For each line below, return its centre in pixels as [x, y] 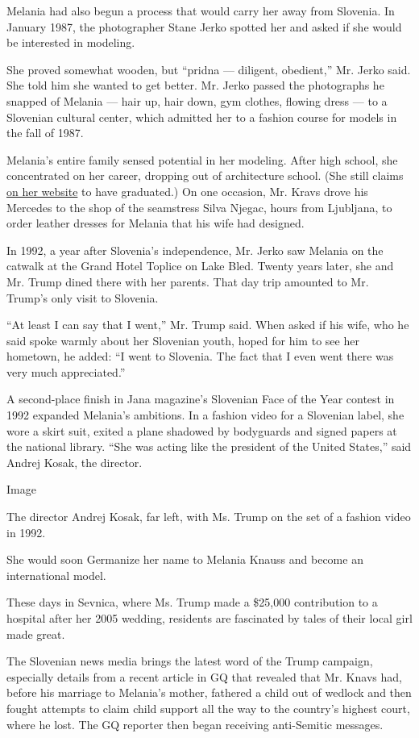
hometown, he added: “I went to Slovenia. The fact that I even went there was [200, 356]
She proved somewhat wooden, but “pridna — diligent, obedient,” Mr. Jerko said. [209, 69]
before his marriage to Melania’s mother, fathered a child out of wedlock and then [209, 692]
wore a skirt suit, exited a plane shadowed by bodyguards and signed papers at [202, 430]
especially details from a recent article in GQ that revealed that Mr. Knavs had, [204, 676]
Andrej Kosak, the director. [75, 462]
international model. [56, 575]
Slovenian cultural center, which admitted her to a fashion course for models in [202, 117]
